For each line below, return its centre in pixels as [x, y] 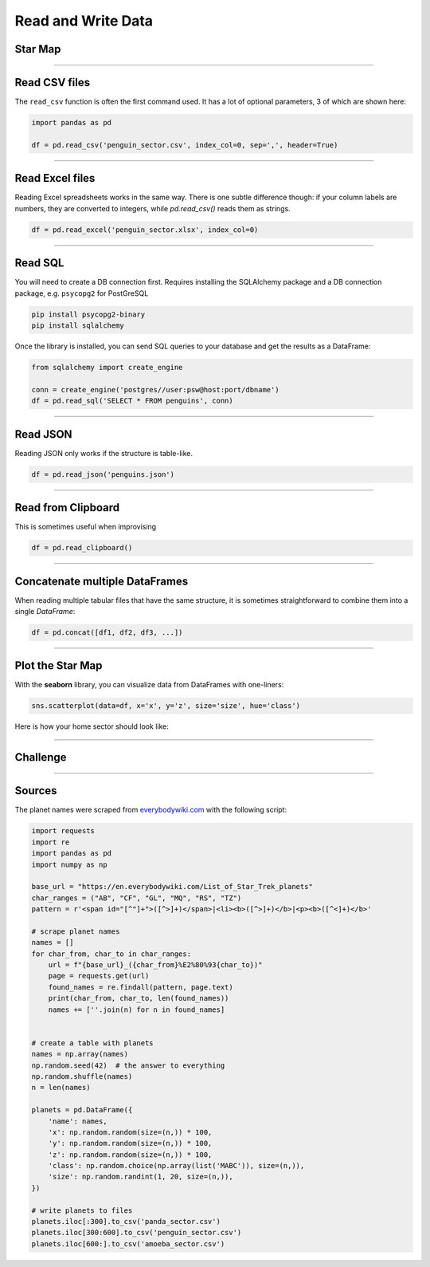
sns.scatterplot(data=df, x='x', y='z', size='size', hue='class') [166, 706]
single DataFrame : [45, 611]
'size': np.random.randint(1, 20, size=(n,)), [141, 1177]
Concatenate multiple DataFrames [102, 581]
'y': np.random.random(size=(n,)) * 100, [130, 1143]
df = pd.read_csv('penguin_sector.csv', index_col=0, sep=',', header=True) [185, 145]
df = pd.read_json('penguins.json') [103, 474]
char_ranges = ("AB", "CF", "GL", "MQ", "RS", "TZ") [137, 898]
